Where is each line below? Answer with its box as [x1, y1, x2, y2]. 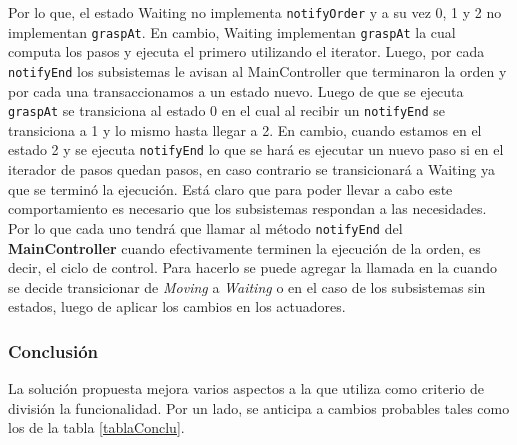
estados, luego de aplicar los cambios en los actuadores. [8, 296, 346, 317]
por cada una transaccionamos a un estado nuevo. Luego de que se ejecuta [8, 80, 464, 101]
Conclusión [8, 338, 98, 363]
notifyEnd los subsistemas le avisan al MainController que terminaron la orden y [8, 60, 507, 81]
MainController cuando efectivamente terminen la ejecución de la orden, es [8, 237, 481, 258]
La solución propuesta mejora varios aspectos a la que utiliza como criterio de [8, 378, 484, 399]
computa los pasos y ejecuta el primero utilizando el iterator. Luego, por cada [8, 41, 485, 62]
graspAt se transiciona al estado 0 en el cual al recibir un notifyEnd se [8, 100, 445, 121]
